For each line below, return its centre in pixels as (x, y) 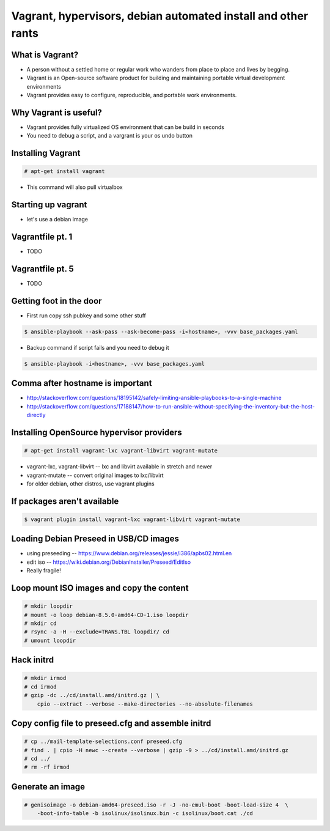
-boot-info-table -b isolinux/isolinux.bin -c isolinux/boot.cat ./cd (145, 814)
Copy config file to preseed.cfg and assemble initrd (111, 723)
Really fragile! (44, 571)
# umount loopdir (50, 640)
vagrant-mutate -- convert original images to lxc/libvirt (95, 475)
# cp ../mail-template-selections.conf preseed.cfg (103, 742)
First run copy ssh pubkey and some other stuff (86, 316)
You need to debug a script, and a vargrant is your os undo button (109, 136)
